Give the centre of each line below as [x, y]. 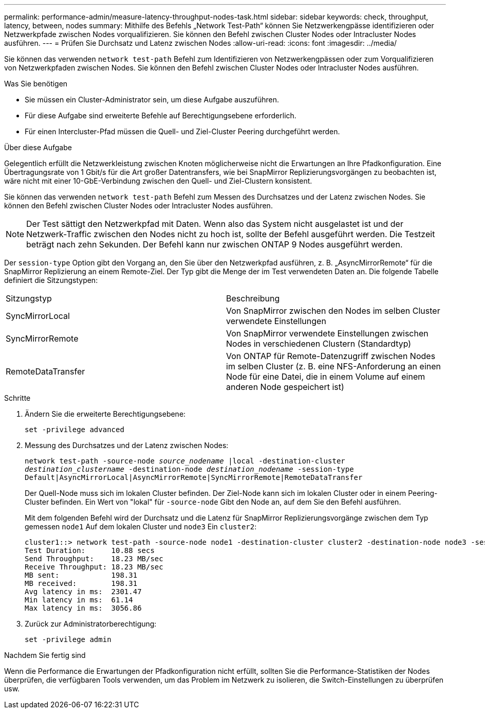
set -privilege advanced [74, 430]
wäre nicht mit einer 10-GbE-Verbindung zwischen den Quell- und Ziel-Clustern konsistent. [158, 181]
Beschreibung [253, 298]
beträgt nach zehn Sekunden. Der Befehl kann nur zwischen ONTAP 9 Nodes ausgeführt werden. [214, 244]
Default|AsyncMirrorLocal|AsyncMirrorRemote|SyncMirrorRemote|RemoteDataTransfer [194, 477]
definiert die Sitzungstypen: [51, 280]
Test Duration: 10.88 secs [90, 550]
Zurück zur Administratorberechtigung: [91, 624]
